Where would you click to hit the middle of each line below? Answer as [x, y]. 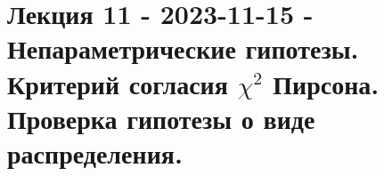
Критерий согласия [118, 83]
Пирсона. [326, 83]
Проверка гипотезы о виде [161, 118]
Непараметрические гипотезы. [183, 48]
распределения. [95, 152]
